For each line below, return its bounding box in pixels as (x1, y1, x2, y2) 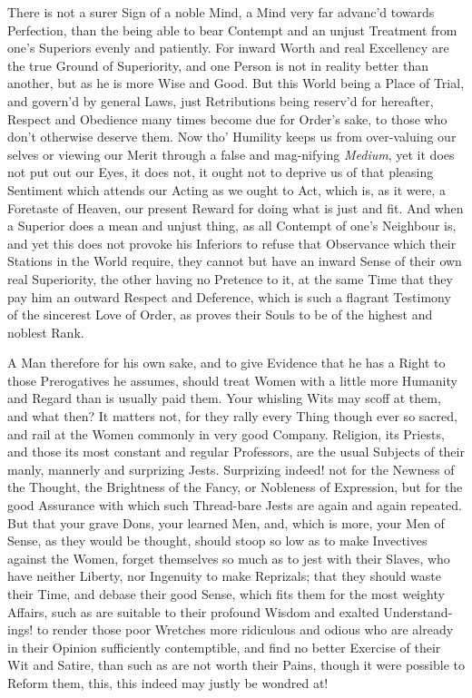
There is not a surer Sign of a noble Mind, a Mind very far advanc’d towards (7, 3, 435, 21)
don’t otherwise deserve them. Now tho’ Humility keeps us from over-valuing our (7, 127, 457, 146)
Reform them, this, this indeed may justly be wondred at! (7, 673, 329, 692)
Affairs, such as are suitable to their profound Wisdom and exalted (7, 602, 379, 621)
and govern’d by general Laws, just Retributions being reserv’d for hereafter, (7, 91, 434, 110)
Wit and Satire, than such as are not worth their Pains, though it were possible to (7, 655, 466, 674)
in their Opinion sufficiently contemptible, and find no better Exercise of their (7, 637, 441, 656)
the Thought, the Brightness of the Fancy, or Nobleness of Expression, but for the (7, 477, 463, 496)
